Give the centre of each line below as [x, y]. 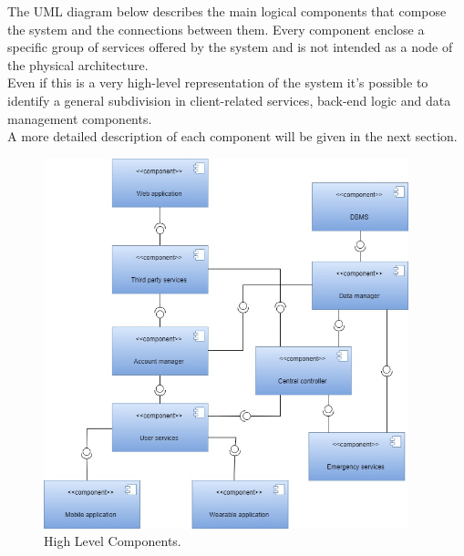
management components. [80, 118]
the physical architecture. [78, 64]
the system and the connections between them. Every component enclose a [216, 29]
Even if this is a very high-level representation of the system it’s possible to [218, 82]
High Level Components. [113, 541]
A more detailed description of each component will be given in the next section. [232, 136]
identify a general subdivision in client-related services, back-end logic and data [229, 100]
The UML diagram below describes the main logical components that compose [227, 11]
